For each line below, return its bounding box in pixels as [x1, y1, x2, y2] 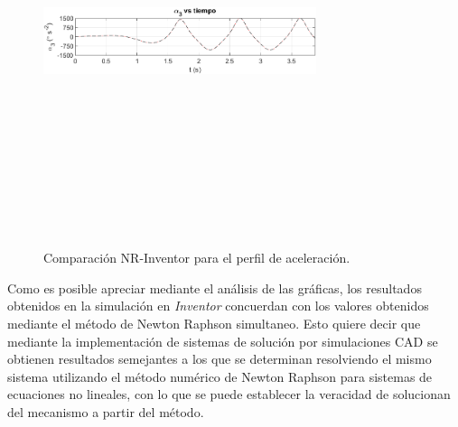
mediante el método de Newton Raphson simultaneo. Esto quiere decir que [7, 313, 421, 332]
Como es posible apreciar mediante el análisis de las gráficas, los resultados [7, 278, 422, 297]
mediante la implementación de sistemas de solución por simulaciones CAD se [7, 331, 438, 350]
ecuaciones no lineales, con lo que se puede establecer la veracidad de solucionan [7, 385, 451, 404]
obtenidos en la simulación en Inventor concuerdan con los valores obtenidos [7, 296, 429, 315]
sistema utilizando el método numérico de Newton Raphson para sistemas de [7, 367, 433, 385]
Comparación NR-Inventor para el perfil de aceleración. [43, 248, 351, 267]
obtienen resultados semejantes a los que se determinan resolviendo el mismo [7, 349, 432, 368]
